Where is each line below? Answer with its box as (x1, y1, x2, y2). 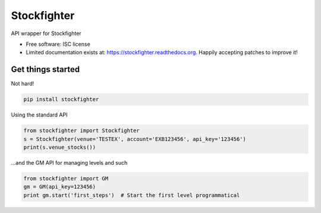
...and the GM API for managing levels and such (11, 159, 128, 166)
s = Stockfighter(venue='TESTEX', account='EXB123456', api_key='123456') (23, 136, 247, 142)
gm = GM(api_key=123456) (23, 183, 96, 190)
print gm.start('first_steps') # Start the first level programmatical (23, 192, 240, 199)
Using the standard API (11, 111, 68, 118)
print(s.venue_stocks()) (23, 143, 96, 151)
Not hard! (11, 80, 34, 87)
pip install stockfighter (23, 96, 99, 103)
